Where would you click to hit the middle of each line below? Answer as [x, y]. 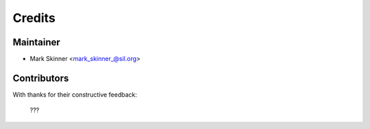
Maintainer [37, 42]
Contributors [41, 78]
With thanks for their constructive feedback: [75, 94]
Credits [34, 18]
